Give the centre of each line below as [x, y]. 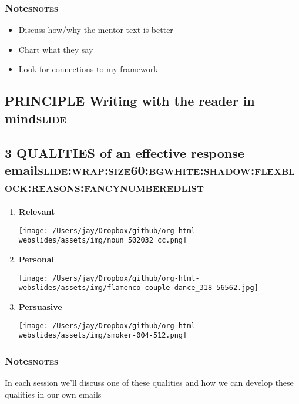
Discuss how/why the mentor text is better [96, 30]
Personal [36, 259]
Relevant [37, 212]
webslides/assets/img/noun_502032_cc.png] [103, 240]
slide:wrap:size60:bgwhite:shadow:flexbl [166, 169]
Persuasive [40, 306]
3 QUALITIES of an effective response [125, 152]
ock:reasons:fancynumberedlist [105, 187]
